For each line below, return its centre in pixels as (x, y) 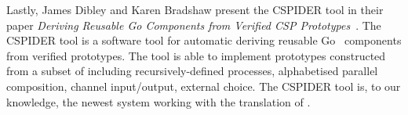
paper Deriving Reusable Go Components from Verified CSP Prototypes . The (194, 25)
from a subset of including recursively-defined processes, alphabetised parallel (192, 71)
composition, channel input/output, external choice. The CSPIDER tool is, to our (204, 86)
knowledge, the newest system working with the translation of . (158, 101)
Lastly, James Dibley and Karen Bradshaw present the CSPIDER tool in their (195, 9)
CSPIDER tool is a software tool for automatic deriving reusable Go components (204, 40)
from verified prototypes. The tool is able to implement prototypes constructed (196, 55)
